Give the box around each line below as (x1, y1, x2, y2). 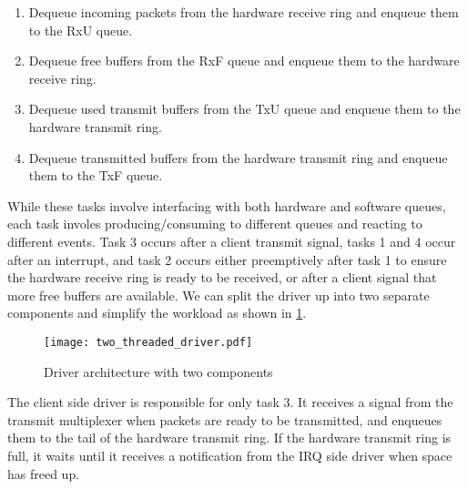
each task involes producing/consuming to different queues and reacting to (7, 214, 422, 233)
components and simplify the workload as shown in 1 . (7, 303, 307, 322)
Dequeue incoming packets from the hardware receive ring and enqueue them (28, 3, 459, 21)
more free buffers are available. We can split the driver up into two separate (7, 285, 430, 304)
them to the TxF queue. (28, 166, 163, 185)
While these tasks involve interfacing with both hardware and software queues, (7, 196, 446, 215)
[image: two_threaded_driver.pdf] (44, 335, 253, 349)
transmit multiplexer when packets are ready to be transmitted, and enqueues (7, 410, 443, 429)
